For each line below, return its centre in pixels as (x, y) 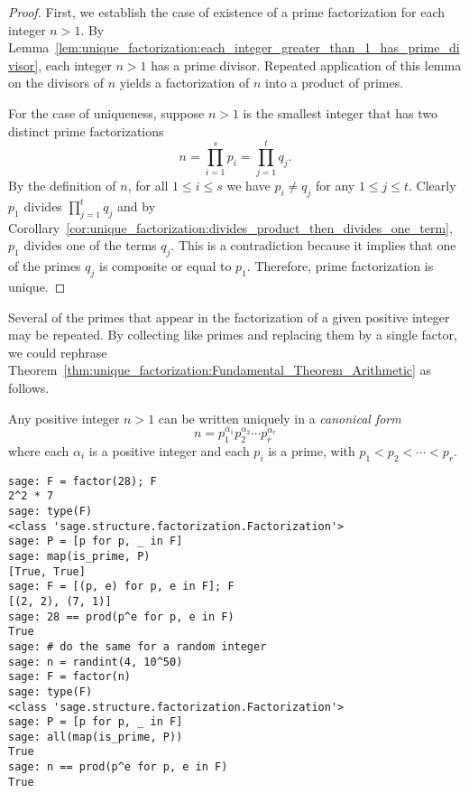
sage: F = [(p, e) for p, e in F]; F (121, 587)
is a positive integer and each (169, 450)
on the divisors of (56, 83)
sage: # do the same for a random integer (138, 646)
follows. (29, 388)
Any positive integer (64, 418)
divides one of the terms (90, 245)
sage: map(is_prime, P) (79, 556)
